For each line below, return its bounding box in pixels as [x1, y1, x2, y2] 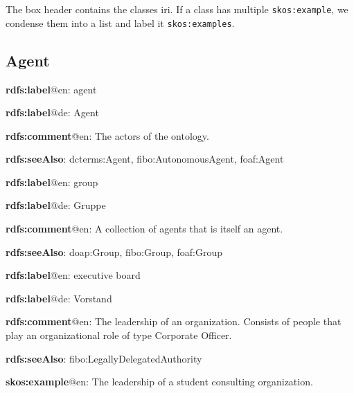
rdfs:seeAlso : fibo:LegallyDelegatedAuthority [6, 351, 202, 365]
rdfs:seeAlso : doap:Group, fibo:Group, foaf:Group [6, 244, 223, 259]
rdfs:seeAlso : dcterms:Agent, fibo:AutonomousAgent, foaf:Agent [6, 152, 284, 166]
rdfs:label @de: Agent [6, 105, 99, 120]
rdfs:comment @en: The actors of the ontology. [6, 128, 209, 143]
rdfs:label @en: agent [6, 82, 97, 96]
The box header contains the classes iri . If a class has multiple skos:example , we [6, 2, 348, 16]
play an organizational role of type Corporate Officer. [6, 328, 232, 342]
